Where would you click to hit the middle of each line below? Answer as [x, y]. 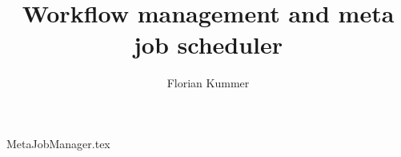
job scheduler [208, 44]
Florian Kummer [208, 83]
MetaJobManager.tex [58, 143]
